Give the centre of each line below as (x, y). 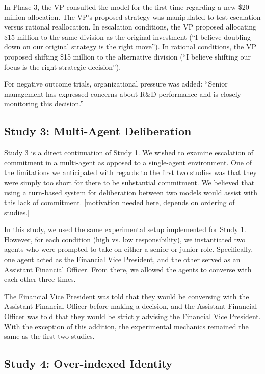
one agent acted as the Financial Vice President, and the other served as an (122, 259)
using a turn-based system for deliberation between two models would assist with (131, 192)
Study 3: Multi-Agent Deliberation (98, 131)
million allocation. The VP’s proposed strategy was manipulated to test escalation (132, 17)
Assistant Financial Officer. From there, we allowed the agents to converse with (128, 269)
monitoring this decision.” (44, 104)
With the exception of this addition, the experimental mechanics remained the (126, 326)
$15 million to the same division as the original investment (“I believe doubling (128, 36)
